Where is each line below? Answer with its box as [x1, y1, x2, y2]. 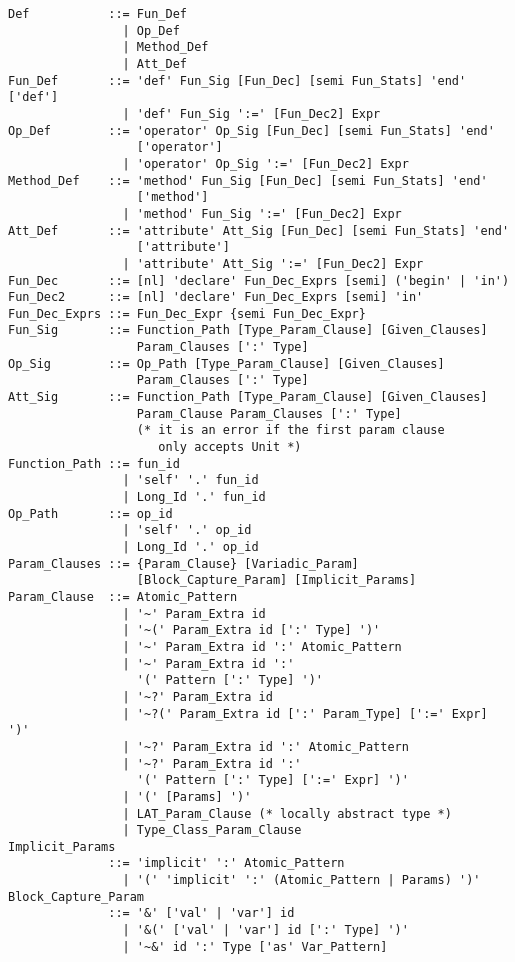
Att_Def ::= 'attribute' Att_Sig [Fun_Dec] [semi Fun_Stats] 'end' [8, 223, 510, 238]
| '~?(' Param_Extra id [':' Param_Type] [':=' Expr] [122, 706, 488, 721]
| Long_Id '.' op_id [122, 540, 259, 554]
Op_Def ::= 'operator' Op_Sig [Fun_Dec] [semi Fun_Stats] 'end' [8, 123, 495, 138]
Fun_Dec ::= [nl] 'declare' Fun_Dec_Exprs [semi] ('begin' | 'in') [8, 273, 510, 288]
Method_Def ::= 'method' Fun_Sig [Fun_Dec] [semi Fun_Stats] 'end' [8, 173, 488, 188]
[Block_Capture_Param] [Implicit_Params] [136, 573, 417, 588]
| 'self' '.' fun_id [122, 473, 259, 488]
